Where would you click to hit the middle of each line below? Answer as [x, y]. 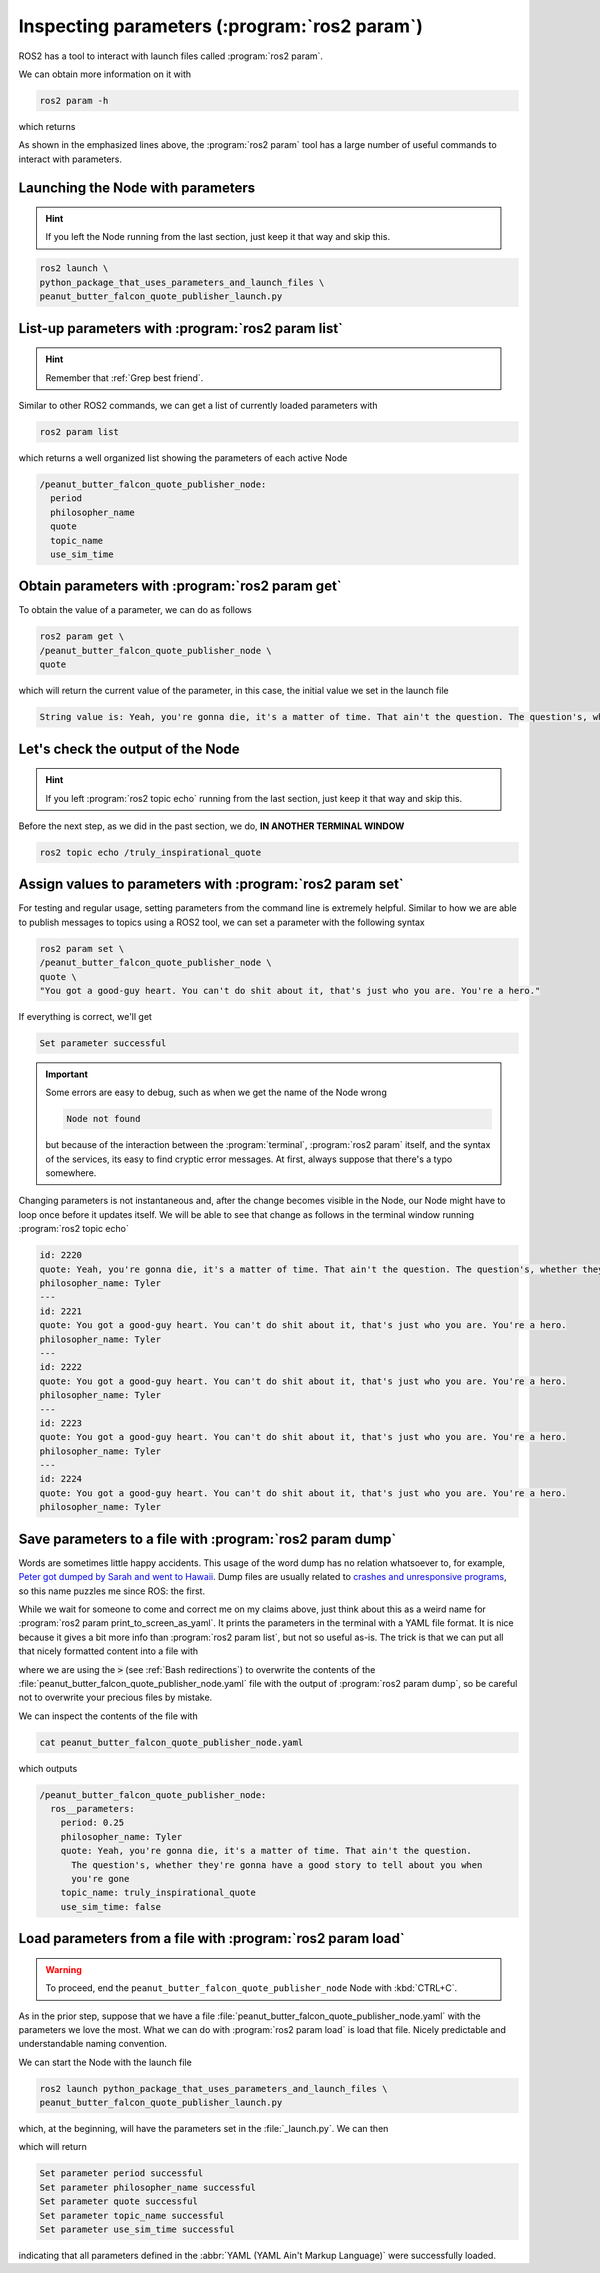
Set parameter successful [103, 1043]
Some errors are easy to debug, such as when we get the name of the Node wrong [216, 1092]
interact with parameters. [70, 159]
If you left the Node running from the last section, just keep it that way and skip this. [217, 237]
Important [67, 1074]
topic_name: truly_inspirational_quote [158, 1893]
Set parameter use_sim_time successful [137, 2229]
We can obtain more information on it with [105, 74]
